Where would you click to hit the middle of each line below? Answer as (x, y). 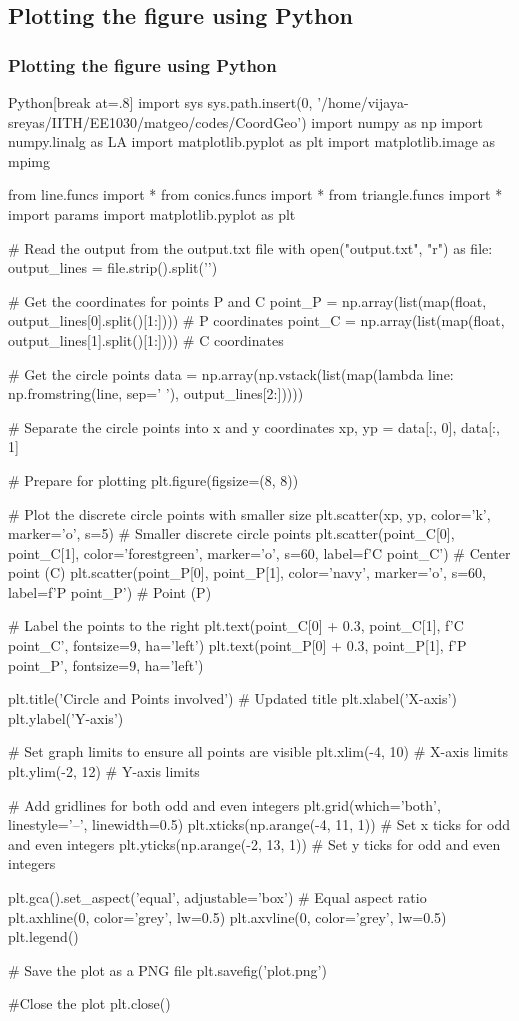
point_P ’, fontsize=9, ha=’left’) (106, 664)
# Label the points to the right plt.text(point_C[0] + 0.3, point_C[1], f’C (236, 625)
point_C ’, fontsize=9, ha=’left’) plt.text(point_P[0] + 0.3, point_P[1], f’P (237, 645)
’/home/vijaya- (363, 102)
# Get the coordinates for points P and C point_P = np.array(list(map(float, (247, 300)
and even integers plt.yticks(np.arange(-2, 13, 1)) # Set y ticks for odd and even (254, 843)
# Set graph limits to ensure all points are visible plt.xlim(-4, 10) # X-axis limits (258, 751)
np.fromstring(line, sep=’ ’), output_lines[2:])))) (156, 393)
